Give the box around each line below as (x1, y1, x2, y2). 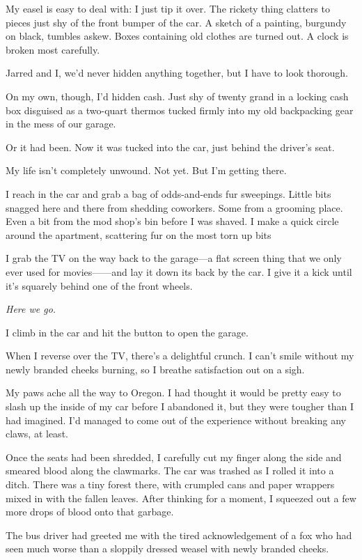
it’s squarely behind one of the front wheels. (6, 278, 193, 293)
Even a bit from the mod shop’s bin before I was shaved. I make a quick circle (6, 214, 339, 228)
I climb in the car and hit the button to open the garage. (6, 325, 249, 339)
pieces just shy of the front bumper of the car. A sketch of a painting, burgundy (6, 15, 347, 29)
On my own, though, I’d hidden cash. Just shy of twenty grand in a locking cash (6, 88, 349, 103)
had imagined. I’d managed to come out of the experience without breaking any (6, 412, 346, 427)
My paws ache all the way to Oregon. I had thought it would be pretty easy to (6, 385, 341, 400)
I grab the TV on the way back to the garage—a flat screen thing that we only (6, 251, 342, 265)
